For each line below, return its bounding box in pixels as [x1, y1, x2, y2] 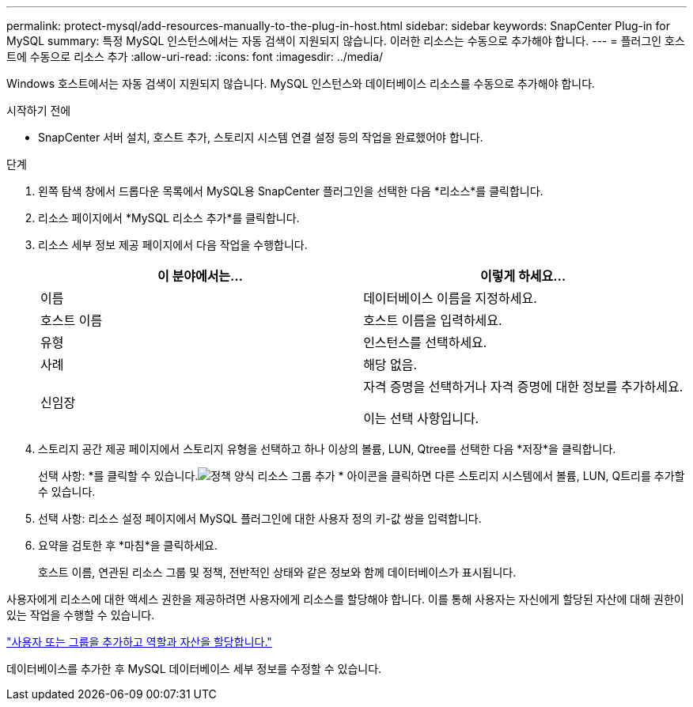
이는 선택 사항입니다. [363, 410, 479, 426]
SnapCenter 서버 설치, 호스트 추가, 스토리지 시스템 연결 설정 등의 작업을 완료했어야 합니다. [38, 130, 483, 144]
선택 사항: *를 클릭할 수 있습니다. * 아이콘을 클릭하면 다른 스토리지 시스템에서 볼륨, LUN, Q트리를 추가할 [38, 469, 685, 482]
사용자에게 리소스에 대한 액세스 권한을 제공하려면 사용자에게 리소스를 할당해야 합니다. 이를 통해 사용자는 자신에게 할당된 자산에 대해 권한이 [6, 592, 684, 606]
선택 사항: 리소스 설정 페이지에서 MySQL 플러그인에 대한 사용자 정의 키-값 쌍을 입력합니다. [38, 512, 482, 525]
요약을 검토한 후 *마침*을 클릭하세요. [38, 539, 218, 552]
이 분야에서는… [157, 268, 244, 284]
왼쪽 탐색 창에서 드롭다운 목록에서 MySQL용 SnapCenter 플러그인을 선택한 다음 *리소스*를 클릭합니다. [38, 184, 543, 198]
